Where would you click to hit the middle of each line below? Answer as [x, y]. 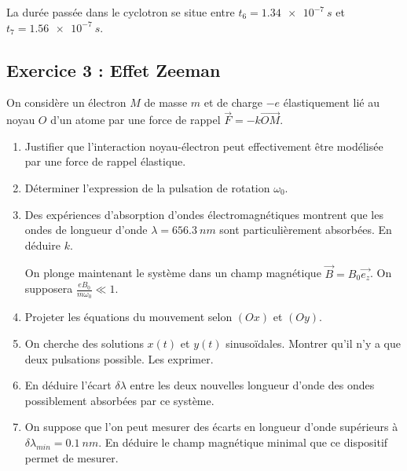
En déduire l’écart [68, 385]
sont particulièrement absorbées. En [306, 230]
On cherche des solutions [84, 343]
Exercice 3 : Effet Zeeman [114, 69]
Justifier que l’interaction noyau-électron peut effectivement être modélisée [204, 146]
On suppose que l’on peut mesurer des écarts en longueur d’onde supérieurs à [211, 427]
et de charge [233, 102]
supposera [49, 288]
